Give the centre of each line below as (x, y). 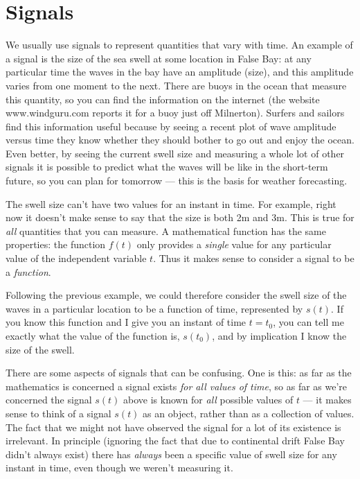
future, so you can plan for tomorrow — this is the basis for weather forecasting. (177, 181)
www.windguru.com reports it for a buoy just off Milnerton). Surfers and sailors (175, 113)
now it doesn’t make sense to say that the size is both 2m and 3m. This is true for (180, 217)
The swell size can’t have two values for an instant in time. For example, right (171, 203)
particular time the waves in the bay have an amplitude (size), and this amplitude (180, 72)
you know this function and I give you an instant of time (126, 322)
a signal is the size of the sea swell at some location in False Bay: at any (159, 58)
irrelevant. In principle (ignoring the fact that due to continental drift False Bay (175, 441)
